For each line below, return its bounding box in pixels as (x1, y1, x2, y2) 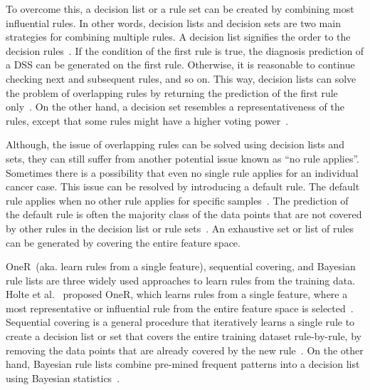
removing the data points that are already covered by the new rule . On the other (6, 342, 364, 357)
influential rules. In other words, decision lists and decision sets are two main (6, 15, 341, 30)
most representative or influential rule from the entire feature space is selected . (6, 300, 354, 315)
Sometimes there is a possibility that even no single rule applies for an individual (6, 165, 359, 180)
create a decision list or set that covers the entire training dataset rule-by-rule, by (6, 329, 361, 344)
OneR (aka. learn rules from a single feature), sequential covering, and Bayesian (6, 259, 356, 274)
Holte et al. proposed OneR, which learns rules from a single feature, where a (6, 287, 348, 302)
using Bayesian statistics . (6, 370, 120, 385)
